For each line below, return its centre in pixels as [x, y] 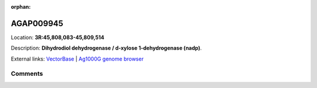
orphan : [21, 7]
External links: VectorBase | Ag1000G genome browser [77, 59]
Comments [27, 74]
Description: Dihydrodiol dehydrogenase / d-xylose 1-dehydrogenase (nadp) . [106, 48]
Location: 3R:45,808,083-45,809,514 [58, 37]
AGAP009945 [37, 23]
